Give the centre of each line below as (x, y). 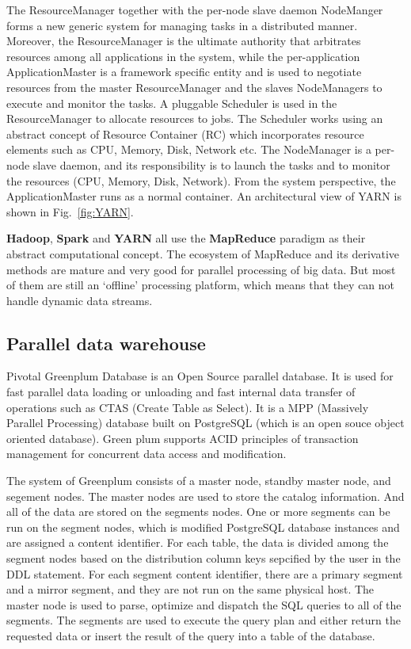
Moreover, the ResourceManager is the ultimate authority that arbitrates (184, 41)
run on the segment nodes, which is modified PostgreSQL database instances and (203, 527)
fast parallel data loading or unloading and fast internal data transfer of (181, 392)
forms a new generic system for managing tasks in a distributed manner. (182, 25)
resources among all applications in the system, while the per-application (183, 56)
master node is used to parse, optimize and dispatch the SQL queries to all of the (204, 604)
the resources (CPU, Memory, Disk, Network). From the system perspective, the (201, 180)
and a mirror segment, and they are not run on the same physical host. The (190, 589)
